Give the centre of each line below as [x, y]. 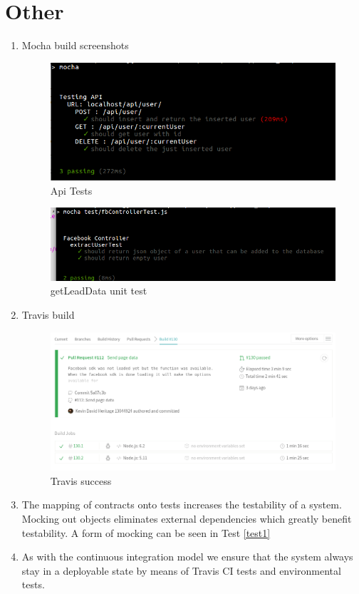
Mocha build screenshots [75, 45]
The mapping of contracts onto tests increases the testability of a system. [182, 505]
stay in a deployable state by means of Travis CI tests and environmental [181, 570]
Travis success [81, 480]
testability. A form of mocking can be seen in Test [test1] [146, 532]
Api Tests [71, 190]
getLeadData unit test [99, 291]
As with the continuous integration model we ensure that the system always [187, 557]
